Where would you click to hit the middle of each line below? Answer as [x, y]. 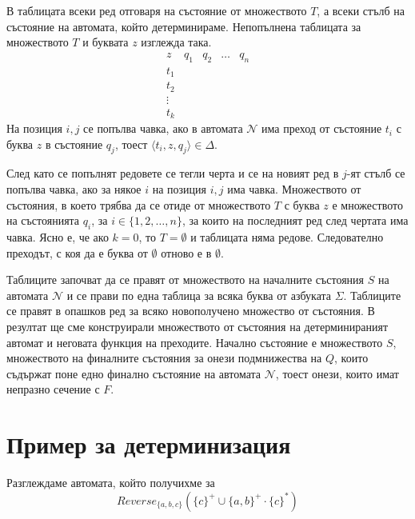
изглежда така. [176, 42]
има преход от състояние [322, 128]
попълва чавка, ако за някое [74, 189]
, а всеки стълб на [361, 10]
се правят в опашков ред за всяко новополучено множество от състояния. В [191, 311]
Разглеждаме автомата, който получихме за [111, 483]
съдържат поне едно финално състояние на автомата [134, 373]
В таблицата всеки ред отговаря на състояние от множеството [157, 10]
